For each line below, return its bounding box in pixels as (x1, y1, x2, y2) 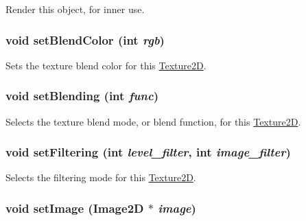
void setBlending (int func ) (5, 87, 158, 104)
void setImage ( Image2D (5, 199, 144, 216)
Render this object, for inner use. (5, 2, 145, 16)
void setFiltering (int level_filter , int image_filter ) (5, 143, 291, 161)
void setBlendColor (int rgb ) (5, 31, 165, 48)
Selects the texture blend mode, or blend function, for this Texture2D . (5, 114, 301, 128)
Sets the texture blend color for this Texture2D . (5, 58, 207, 72)
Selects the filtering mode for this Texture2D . (5, 170, 196, 185)
